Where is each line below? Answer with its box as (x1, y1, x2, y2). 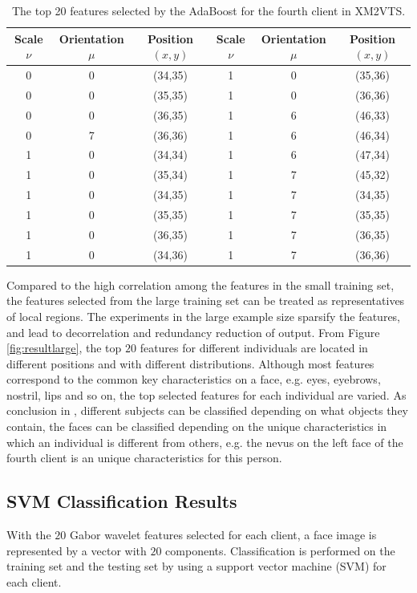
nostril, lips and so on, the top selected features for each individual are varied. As (6, 386, 407, 403)
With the (6, 526, 51, 543)
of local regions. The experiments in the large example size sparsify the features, (6, 307, 401, 324)
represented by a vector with (6, 542, 147, 558)
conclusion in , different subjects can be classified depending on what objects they (6, 402, 409, 419)
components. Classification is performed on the (165, 542, 395, 558)
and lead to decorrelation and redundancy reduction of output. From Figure (6, 323, 380, 340)
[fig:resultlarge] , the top (6, 339, 122, 356)
